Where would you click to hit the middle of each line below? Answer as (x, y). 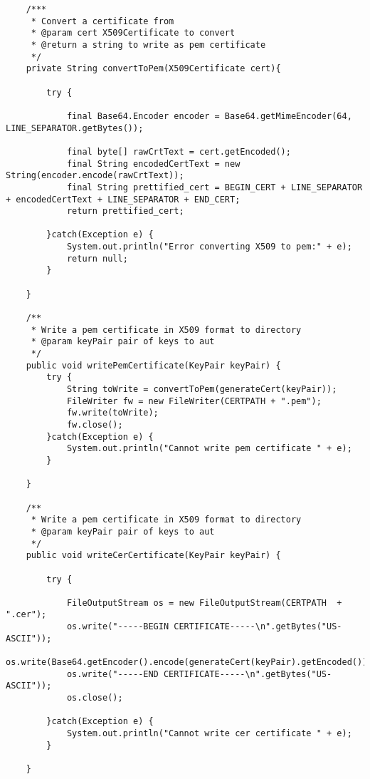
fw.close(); (95, 424)
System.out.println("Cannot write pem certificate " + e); (209, 449)
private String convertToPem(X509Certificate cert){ (153, 69)
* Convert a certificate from (102, 21)
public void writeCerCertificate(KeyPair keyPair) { (153, 556)
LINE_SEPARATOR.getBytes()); (75, 128)
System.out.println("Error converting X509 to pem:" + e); (209, 247)
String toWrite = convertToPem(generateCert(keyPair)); (202, 389)
